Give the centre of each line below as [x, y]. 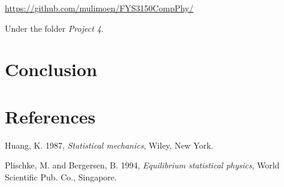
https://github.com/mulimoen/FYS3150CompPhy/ [99, 8]
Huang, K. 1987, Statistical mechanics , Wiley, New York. [109, 145]
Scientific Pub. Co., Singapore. [61, 177]
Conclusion [51, 69]
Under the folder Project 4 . [54, 28]
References [50, 116]
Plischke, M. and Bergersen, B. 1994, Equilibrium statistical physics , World [142, 165]
